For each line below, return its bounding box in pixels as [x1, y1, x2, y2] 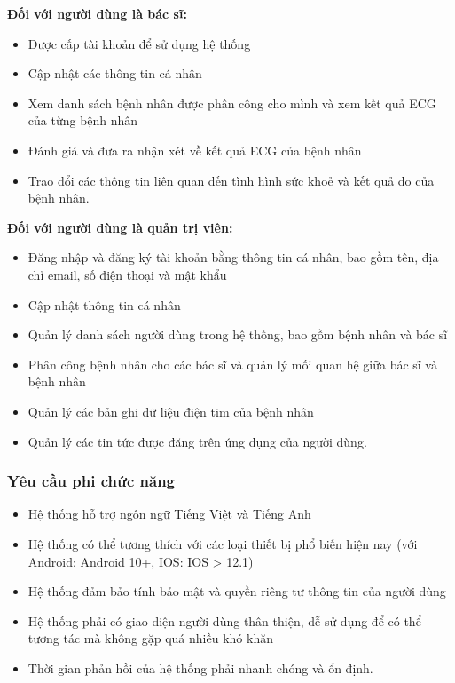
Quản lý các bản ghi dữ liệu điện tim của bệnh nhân [27, 401, 314, 420]
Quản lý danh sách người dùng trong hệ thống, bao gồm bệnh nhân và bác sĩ [27, 325, 448, 344]
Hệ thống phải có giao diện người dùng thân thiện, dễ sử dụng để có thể [27, 611, 421, 630]
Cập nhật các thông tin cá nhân [27, 64, 202, 83]
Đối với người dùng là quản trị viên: [7, 218, 233, 236]
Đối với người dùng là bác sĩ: [7, 4, 187, 22]
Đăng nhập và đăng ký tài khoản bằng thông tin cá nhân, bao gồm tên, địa [27, 248, 439, 266]
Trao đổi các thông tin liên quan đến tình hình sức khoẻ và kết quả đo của [27, 171, 435, 189]
